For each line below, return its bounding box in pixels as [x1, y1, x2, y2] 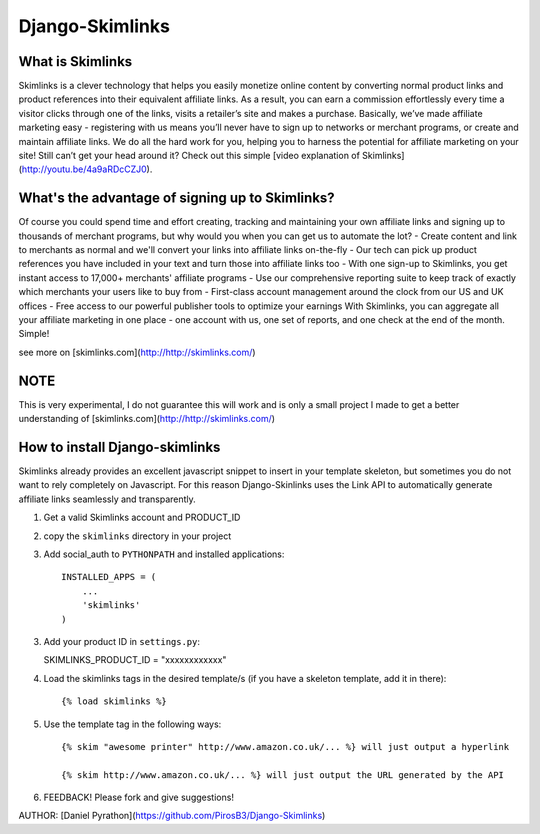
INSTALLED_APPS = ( [61, 571, 157, 583]
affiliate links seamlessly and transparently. [18, 493, 197, 505]
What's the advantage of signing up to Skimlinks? [18, 190, 335, 207]
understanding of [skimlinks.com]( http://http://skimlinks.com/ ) [18, 413, 275, 425]
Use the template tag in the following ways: [43, 718, 222, 730]
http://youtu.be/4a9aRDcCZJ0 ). [21, 163, 153, 175]
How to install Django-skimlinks [18, 438, 221, 455]
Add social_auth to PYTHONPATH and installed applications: [43, 548, 285, 560]
